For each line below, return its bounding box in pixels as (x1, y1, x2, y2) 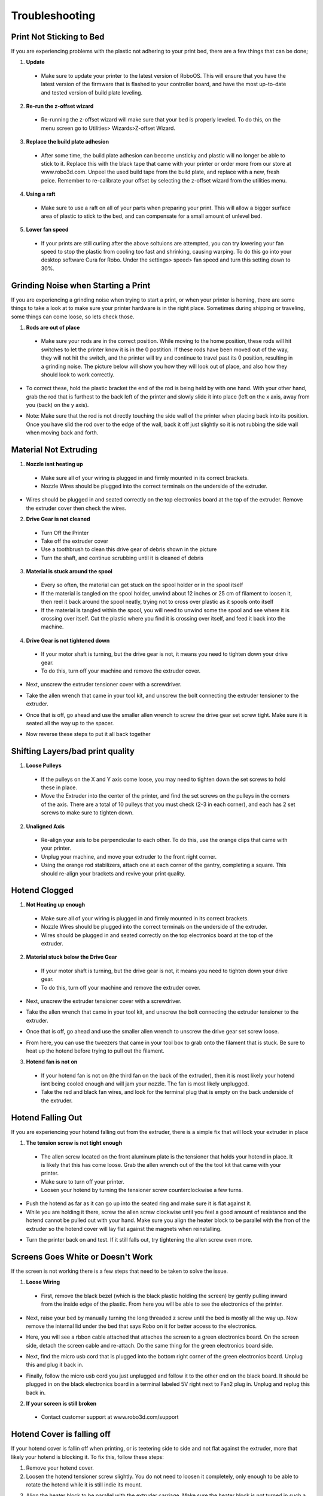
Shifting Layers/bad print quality (11, 746, 135, 756)
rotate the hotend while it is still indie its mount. (26, 1481, 142, 1488)
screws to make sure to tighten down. (41, 809, 134, 816)
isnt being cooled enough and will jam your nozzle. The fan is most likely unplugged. (41, 1080, 249, 1087)
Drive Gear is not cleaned (26, 515, 90, 523)
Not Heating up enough (26, 901, 86, 908)
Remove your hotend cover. (26, 1464, 94, 1471)
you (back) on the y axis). (26, 402, 89, 409)
